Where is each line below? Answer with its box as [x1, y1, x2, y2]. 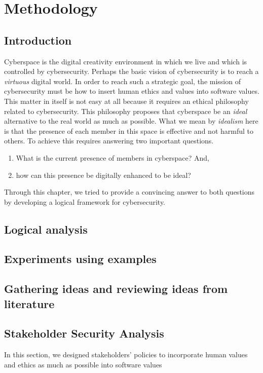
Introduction [4, 32, 72, 48]
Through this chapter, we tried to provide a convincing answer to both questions [4, 186, 255, 197]
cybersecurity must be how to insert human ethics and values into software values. [4, 86, 259, 96]
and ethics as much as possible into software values [4, 359, 162, 369]
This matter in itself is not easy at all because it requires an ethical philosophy [4, 95, 249, 106]
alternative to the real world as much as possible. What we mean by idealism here [4, 116, 258, 126]
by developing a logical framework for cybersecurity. [4, 196, 166, 207]
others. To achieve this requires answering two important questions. [4, 135, 214, 146]
